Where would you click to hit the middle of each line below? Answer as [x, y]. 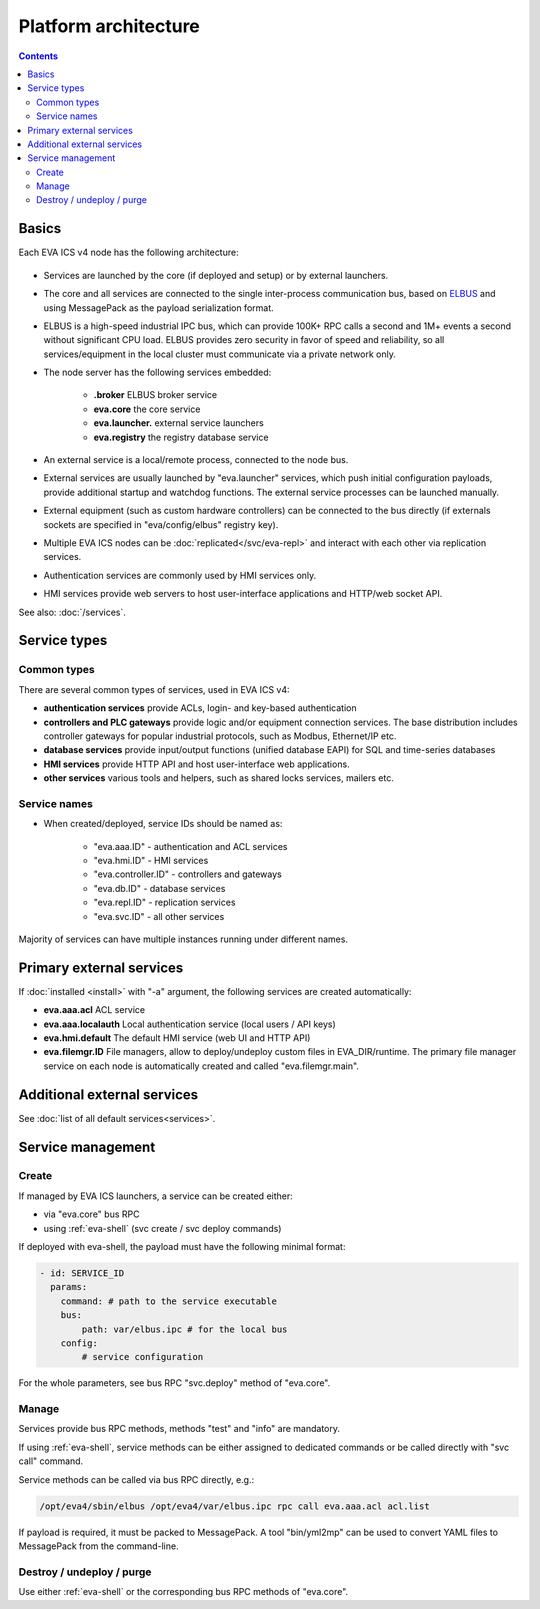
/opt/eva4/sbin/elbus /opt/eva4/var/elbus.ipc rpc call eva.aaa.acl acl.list [234, 1506]
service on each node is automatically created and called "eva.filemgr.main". [201, 1066]
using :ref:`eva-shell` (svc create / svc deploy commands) [162, 1228]
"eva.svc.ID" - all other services [159, 916]
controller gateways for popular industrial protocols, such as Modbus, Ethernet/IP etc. [220, 736]
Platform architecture [109, 26]
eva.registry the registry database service [181, 437]
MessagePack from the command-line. [98, 1546]
